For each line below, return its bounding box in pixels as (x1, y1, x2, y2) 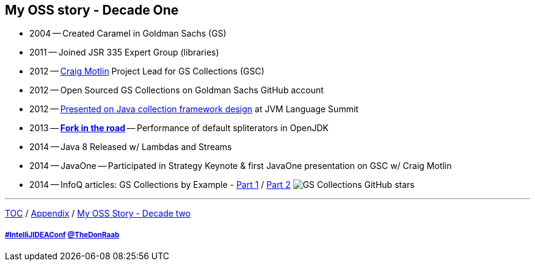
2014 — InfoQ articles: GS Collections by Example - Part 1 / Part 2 (29, 179, 291, 190)
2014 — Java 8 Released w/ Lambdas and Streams (29, 142, 232, 153)
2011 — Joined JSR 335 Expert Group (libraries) (29, 47, 219, 58)
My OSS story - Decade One (5, 2, 179, 18)
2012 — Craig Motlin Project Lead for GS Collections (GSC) (29, 66, 264, 77)
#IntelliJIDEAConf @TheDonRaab (5, 230, 120, 239)
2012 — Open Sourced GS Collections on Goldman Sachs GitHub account (29, 85, 324, 96)
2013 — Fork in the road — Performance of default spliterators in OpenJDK (29, 123, 329, 134)
